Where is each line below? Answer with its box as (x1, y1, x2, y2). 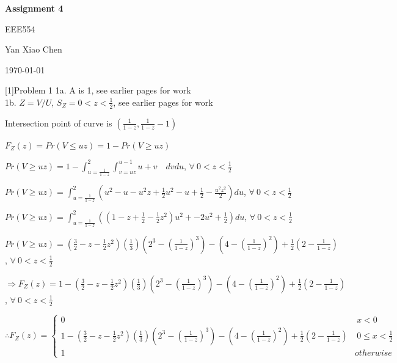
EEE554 (5, 22, 35, 35)
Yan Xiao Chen (5, 43, 62, 56)
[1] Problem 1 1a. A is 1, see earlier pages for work (5, 84, 191, 97)
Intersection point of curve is (5, 116, 112, 129)
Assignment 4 (5, 2, 64, 14)
